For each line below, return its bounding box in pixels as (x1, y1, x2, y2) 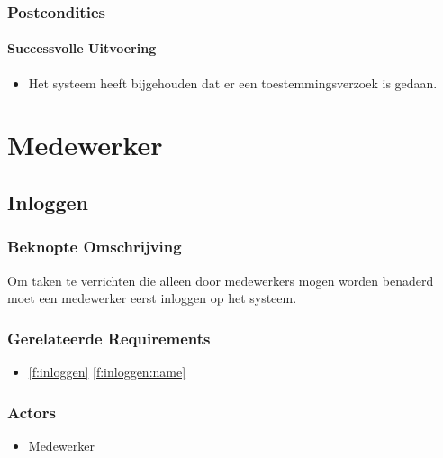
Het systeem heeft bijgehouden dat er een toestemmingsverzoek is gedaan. (28, 73, 438, 92)
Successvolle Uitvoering (7, 39, 157, 58)
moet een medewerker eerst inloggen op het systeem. (7, 289, 297, 307)
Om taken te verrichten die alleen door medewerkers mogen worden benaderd (7, 270, 434, 289)
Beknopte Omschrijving (7, 235, 182, 258)
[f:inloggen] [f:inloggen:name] (28, 362, 186, 381)
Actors (7, 400, 56, 423)
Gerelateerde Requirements (7, 326, 211, 349)
